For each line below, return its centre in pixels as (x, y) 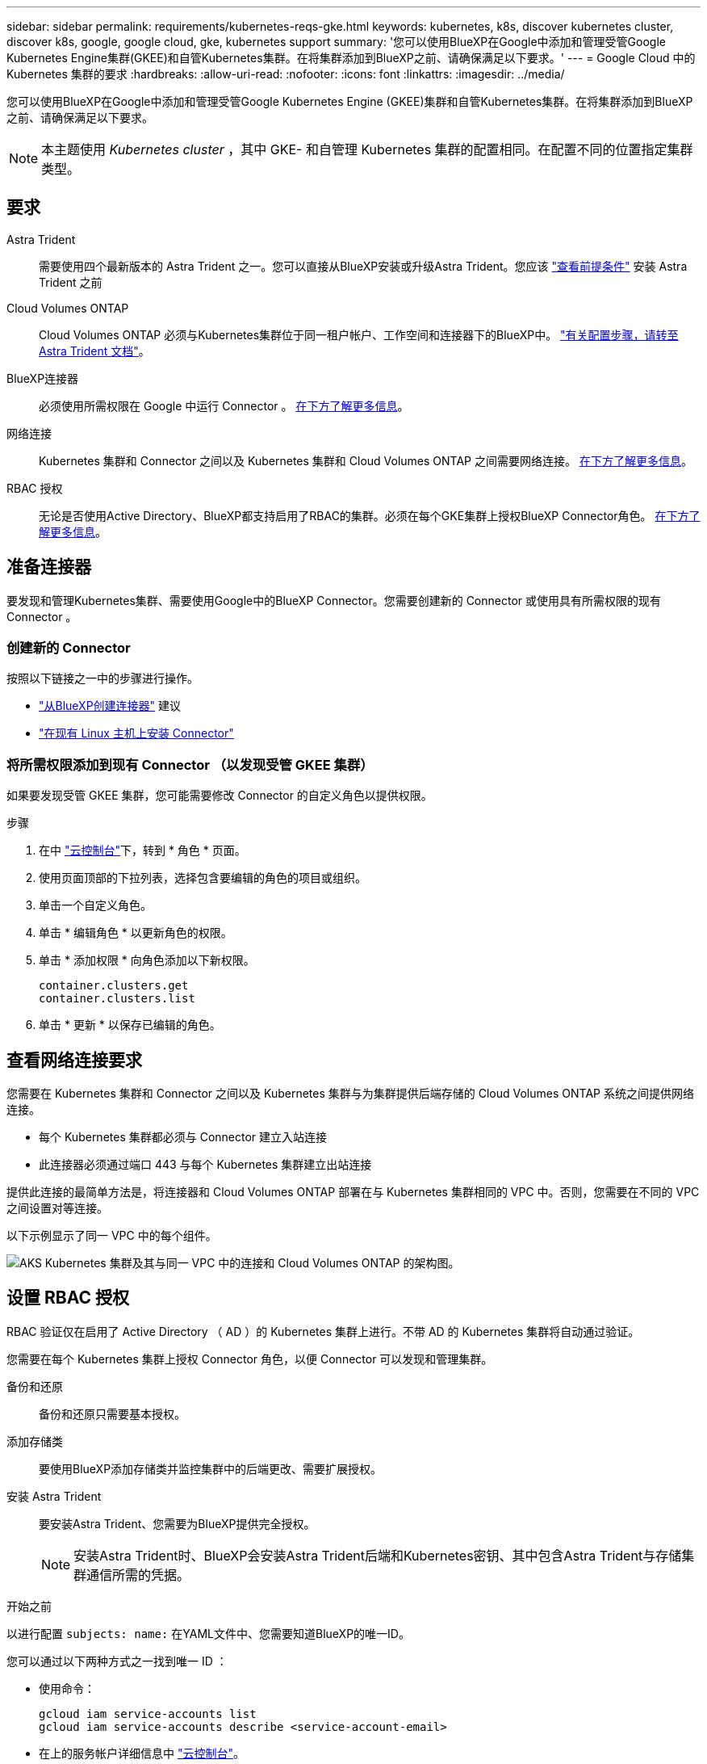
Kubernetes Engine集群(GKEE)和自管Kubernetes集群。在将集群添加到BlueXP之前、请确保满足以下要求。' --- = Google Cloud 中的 (351, 58)
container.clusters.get (114, 986)
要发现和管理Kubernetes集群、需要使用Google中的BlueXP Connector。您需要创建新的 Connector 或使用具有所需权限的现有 (334, 600)
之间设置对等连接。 (57, 1208)
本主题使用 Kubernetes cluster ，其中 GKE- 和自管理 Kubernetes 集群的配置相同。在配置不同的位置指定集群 (367, 149)
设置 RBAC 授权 (68, 1298)
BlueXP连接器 (43, 378)
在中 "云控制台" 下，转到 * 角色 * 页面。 (142, 850)
